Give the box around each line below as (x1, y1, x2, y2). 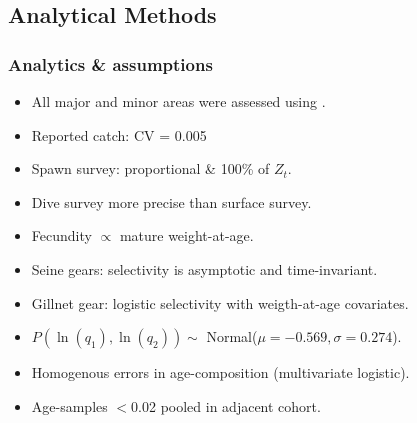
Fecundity (31, 225, 92, 246)
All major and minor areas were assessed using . (31, 91, 326, 111)
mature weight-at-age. (119, 225, 254, 246)
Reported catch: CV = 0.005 (31, 124, 207, 145)
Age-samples (31, 395, 108, 416)
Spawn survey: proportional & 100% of (31, 158, 270, 179)
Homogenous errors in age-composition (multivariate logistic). (31, 362, 410, 383)
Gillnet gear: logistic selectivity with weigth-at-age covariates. (31, 292, 409, 313)
